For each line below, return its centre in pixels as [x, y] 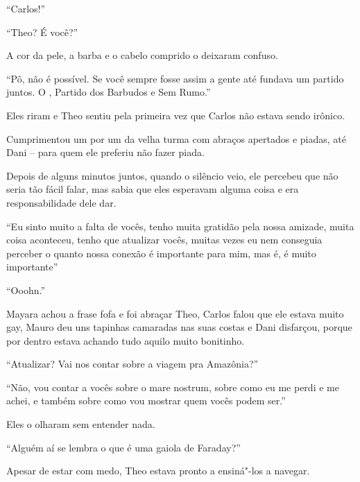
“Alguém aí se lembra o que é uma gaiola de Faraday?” [123, 447]
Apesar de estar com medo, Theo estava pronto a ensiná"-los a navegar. [158, 471]
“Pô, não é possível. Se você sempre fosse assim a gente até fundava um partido [175, 78]
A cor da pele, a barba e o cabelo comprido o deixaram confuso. [142, 55]
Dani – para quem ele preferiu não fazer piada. [105, 152]
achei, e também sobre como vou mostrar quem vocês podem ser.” [146, 401]
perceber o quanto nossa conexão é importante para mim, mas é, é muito [161, 253]
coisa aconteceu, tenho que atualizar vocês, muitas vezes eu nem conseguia [164, 240]
